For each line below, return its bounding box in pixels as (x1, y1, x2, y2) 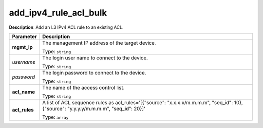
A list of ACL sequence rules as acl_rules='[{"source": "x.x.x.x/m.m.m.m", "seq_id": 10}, (42, 99, 243, 106)
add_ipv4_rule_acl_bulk (9, 7, 107, 18)
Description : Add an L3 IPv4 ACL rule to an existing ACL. (9, 24, 124, 30)
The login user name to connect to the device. (42, 54, 148, 61)
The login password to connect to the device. (42, 69, 146, 76)
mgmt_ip (12, 44, 33, 51)
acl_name (12, 88, 35, 95)
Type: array (42, 113, 69, 120)
